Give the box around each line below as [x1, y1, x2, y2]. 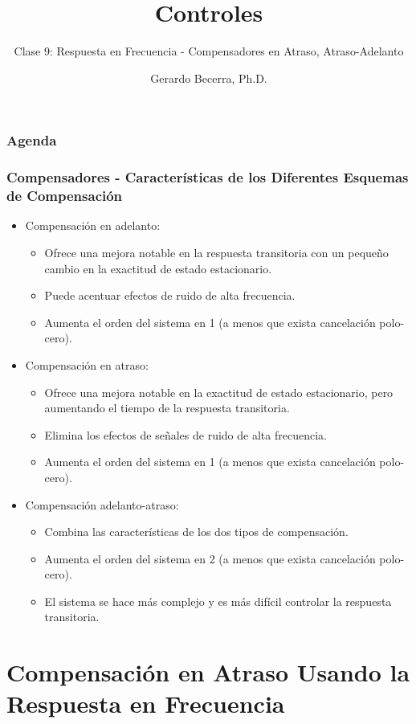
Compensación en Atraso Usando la [6, 656, 410, 689]
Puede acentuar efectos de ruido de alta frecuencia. [44, 287, 296, 304]
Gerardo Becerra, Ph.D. [150, 69, 267, 86]
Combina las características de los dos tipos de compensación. [44, 523, 349, 540]
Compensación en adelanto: [25, 217, 161, 234]
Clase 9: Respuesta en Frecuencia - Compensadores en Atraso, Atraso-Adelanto [14, 43, 404, 59]
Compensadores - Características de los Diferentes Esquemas [6, 167, 409, 187]
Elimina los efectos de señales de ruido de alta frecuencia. [44, 426, 327, 443]
